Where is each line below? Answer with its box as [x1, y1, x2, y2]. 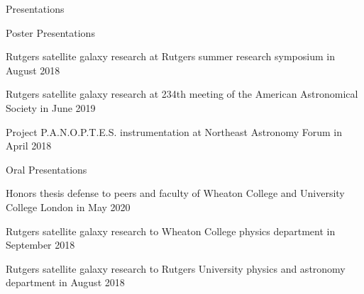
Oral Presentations [6, 162, 87, 176]
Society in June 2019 [6, 100, 96, 115]
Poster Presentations [6, 25, 95, 40]
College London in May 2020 [6, 199, 131, 214]
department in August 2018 [6, 275, 125, 290]
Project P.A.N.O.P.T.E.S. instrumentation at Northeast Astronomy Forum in [6, 124, 342, 139]
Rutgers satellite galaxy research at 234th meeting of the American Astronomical [6, 86, 358, 101]
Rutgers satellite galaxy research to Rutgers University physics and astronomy [6, 261, 346, 276]
